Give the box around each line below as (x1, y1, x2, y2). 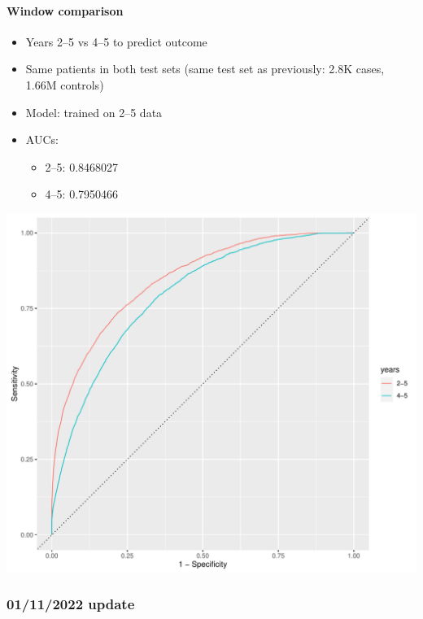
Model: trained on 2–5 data (25, 103, 163, 120)
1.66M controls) (25, 76, 104, 93)
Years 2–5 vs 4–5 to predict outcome (25, 33, 207, 50)
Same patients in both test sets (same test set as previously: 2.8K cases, (25, 60, 385, 77)
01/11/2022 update (7, 594, 135, 614)
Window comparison (7, 2, 124, 19)
